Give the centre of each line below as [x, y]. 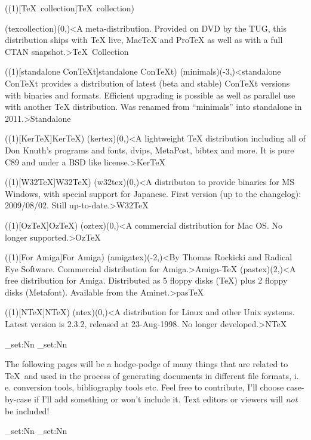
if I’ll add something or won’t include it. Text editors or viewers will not [166, 399]
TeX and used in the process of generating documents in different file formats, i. [152, 375]
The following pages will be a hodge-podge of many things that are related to [147, 364]
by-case [18, 399]
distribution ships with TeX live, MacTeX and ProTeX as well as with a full [144, 40]
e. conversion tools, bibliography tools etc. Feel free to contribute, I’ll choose [144, 387]
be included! [27, 410]
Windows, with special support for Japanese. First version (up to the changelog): [153, 193]
